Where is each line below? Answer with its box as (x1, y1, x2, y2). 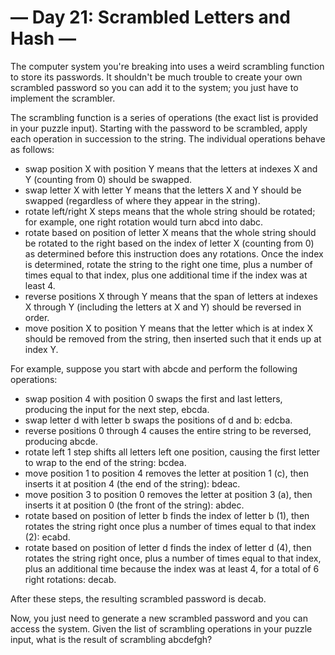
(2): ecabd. (24, 531, 71, 543)
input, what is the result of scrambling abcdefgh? (10, 633, 213, 645)
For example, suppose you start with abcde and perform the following (10, 362, 298, 375)
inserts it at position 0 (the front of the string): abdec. (24, 499, 245, 511)
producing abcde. (24, 435, 99, 447)
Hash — (10, 27, 77, 50)
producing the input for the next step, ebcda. (24, 403, 210, 415)
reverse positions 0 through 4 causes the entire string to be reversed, (24, 424, 312, 436)
